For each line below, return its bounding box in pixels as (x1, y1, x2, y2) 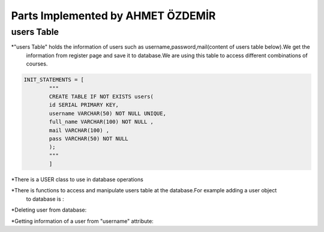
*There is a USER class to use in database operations (11, 176, 143, 183)
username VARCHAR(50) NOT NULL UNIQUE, (49, 110, 166, 117)
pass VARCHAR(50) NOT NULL (49, 135, 128, 142)
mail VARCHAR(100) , (49, 127, 110, 133)
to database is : (26, 195, 64, 203)
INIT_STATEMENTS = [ (23, 76, 84, 84)
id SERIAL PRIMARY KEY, (49, 102, 119, 108)
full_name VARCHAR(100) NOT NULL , (49, 118, 154, 126)
